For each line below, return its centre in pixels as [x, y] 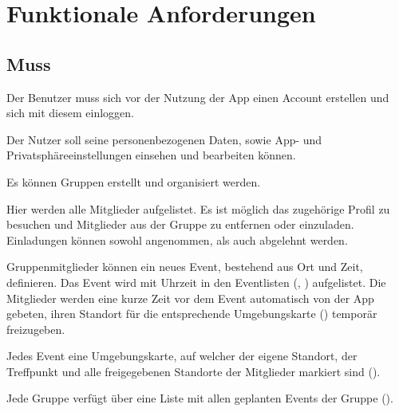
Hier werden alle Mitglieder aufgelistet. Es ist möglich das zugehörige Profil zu [198, 208]
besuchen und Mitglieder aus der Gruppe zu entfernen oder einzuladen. [180, 224]
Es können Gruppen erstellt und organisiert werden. [134, 181]
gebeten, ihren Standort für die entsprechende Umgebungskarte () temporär [192, 314]
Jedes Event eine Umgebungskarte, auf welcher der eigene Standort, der [182, 356]
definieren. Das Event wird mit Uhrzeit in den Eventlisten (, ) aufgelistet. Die [196, 282]
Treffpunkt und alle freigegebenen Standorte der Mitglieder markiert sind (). [194, 371]
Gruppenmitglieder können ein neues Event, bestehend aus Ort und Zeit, [185, 267]
